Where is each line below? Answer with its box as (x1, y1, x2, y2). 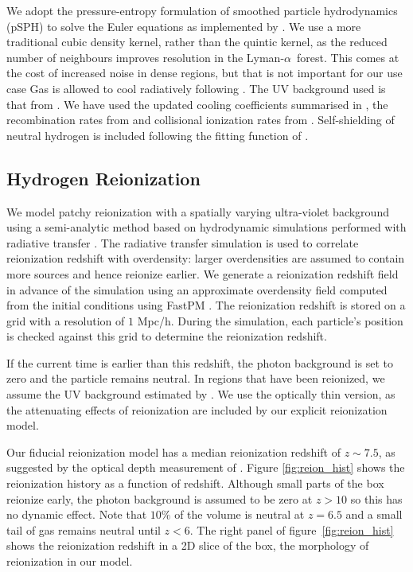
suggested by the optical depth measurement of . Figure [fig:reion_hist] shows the (6, 459, 405, 476)
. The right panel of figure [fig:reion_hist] (189, 521, 394, 538)
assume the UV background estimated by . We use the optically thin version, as (6, 386, 395, 403)
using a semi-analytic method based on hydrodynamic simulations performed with (6, 219, 407, 235)
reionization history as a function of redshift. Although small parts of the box (6, 475, 384, 492)
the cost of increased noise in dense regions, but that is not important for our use (6, 64, 403, 81)
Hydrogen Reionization (6, 165, 201, 190)
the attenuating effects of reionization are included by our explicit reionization (6, 401, 388, 418)
